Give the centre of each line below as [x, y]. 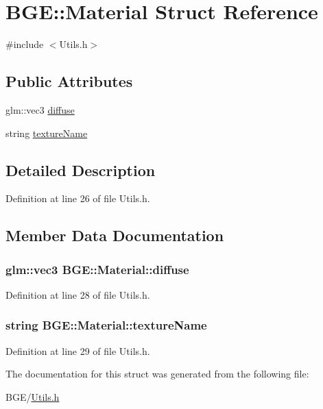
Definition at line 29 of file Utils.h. [78, 350]
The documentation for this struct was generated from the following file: [157, 374]
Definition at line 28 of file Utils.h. [78, 294]
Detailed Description [81, 170]
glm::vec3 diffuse [40, 109]
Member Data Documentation [115, 235]
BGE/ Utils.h [33, 396]
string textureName [47, 133]
